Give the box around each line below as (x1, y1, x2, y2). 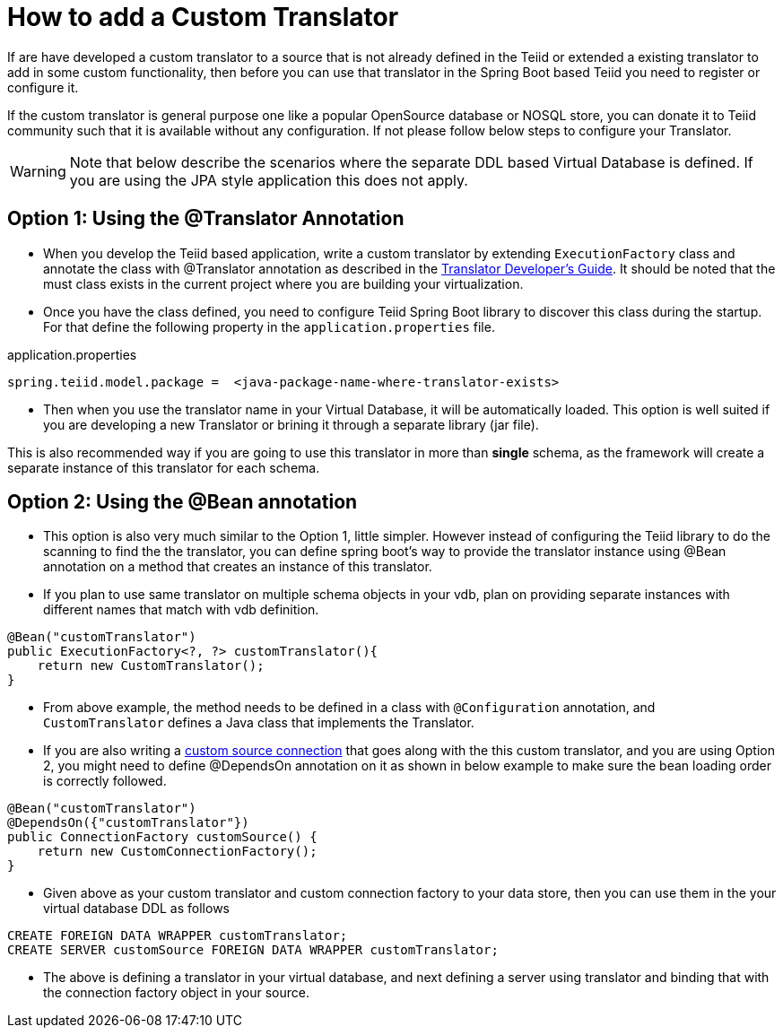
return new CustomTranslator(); (37, 658, 265, 674)
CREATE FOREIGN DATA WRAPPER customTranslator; (7, 928, 348, 944)
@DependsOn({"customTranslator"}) (7, 815, 249, 831)
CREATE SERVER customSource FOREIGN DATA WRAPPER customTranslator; (7, 943, 499, 958)
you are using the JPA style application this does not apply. (69, 170, 468, 189)
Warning (10, 161, 66, 180)
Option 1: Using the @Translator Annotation (7, 207, 405, 230)
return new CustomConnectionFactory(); (37, 844, 318, 859)
